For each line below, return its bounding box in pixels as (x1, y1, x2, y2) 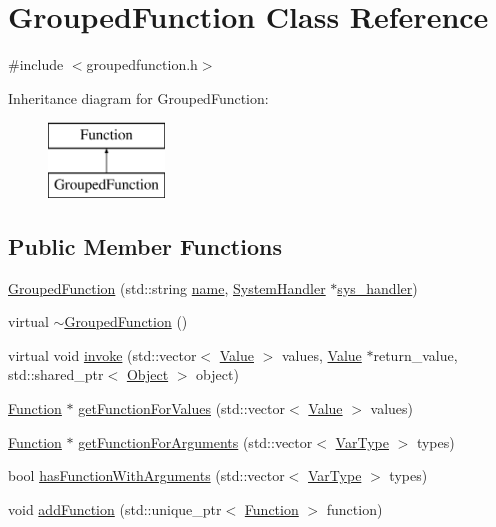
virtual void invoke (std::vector (8, 344, 197, 365)
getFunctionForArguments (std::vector (78, 431, 313, 452)
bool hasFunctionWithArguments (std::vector (8, 465, 285, 486)
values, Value (281, 344, 362, 365)
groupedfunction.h (86, 54, 198, 75)
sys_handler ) (337, 277, 418, 298)
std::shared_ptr (8, 364, 104, 385)
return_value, (373, 344, 458, 365)
